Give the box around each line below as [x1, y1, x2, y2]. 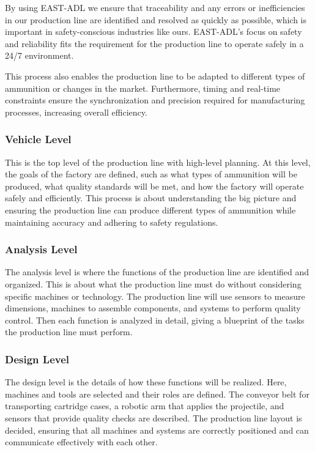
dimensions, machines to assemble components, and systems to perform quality [5, 302, 301, 314]
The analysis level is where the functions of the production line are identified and [5, 265, 309, 278]
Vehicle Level [5, 132, 72, 147]
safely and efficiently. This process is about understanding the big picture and [5, 191, 297, 204]
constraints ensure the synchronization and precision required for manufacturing [5, 94, 305, 106]
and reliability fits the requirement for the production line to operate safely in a [5, 37, 304, 50]
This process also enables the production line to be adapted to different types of [5, 69, 305, 82]
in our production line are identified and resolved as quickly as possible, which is [5, 13, 306, 26]
